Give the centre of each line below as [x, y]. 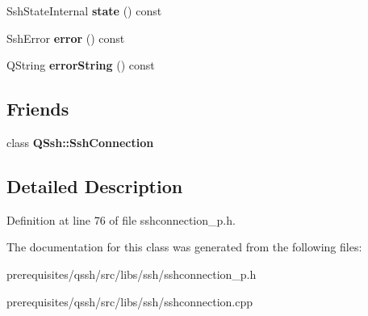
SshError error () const [66, 38]
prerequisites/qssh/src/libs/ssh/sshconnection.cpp [130, 301]
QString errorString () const [81, 65]
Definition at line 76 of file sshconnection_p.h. [121, 219]
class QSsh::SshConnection [80, 142]
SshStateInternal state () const [84, 11]
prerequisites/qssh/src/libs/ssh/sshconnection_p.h [132, 274]
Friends [38, 109]
